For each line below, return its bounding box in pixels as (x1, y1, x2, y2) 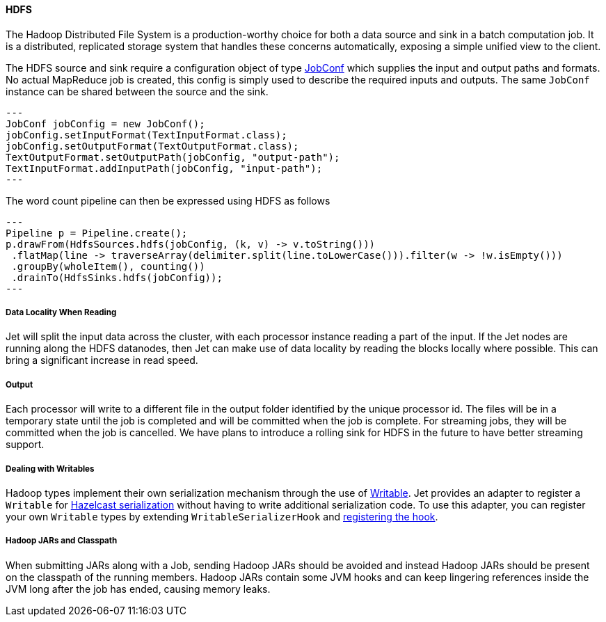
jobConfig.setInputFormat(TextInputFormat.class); (6, 129, 287, 141)
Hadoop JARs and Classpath (6, 536, 118, 546)
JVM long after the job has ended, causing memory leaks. (6, 582, 271, 595)
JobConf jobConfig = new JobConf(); (6, 118, 205, 129)
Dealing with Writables (6, 463, 95, 474)
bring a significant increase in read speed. (6, 354, 198, 367)
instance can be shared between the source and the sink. (6, 85, 269, 97)
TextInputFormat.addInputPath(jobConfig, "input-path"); (6, 162, 323, 174)
